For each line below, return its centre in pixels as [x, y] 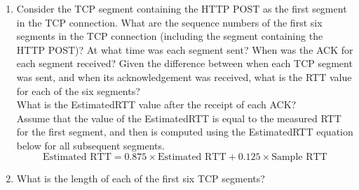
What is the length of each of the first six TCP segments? [141, 178]
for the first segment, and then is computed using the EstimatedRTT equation [185, 132]
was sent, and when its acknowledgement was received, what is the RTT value [184, 76]
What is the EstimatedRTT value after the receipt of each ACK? [156, 104]
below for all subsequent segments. [90, 145]
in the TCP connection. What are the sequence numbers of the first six [169, 22]
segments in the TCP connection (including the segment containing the [170, 36]
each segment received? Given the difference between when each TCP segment [184, 63]
